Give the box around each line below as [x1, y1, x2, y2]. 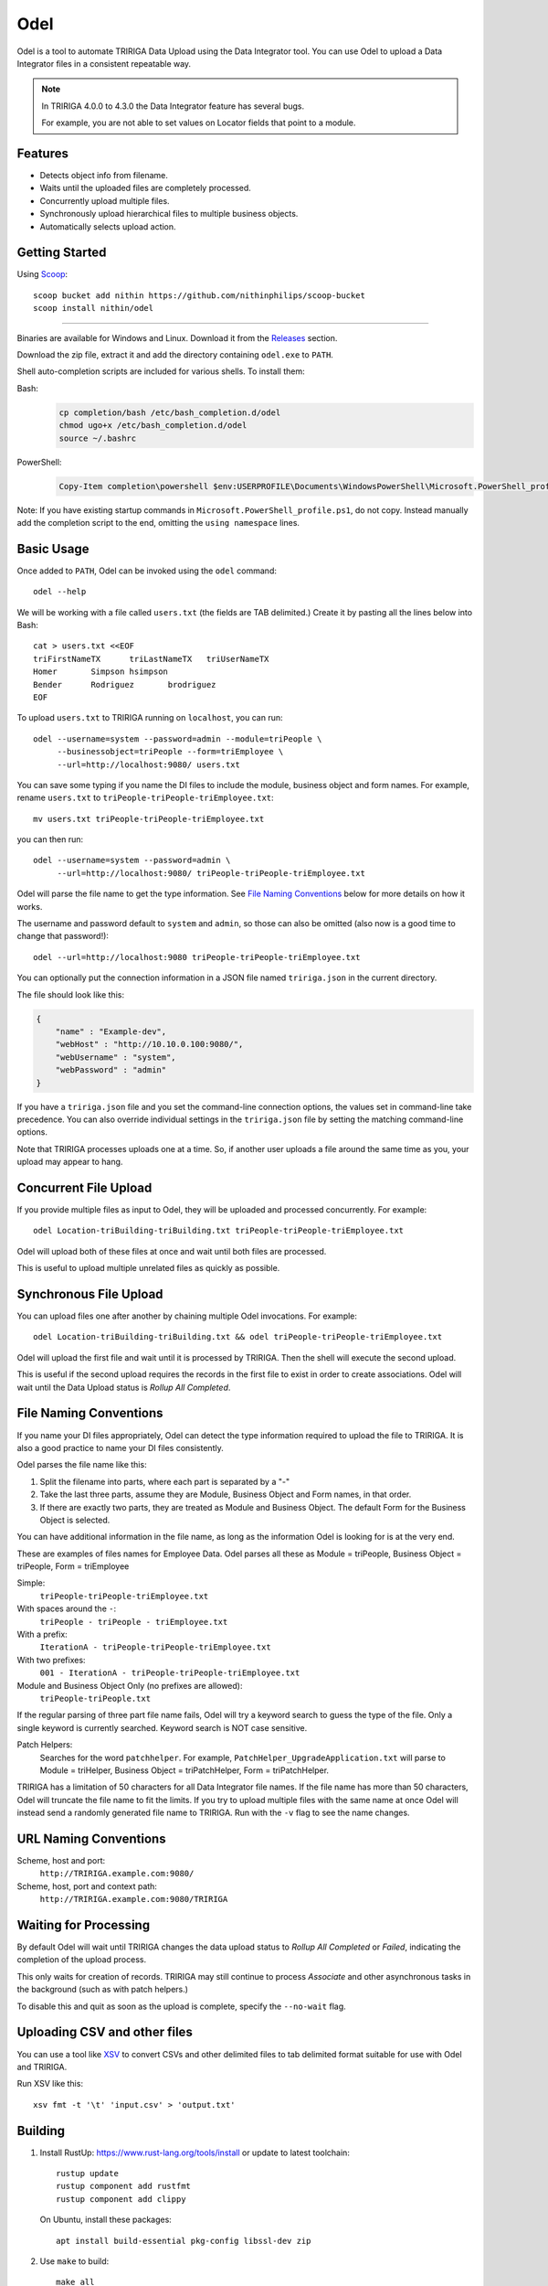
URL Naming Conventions [16, 1831, 166, 1846]
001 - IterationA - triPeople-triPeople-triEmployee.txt [39, 1668, 300, 1678]
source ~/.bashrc [58, 433, 137, 443]
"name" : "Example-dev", [55, 1026, 167, 1037]
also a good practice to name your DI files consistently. [16, 1442, 224, 1453]
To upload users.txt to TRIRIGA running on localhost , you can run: [16, 712, 283, 723]
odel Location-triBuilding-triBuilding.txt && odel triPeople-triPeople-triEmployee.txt [33, 1331, 443, 1342]
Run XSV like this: [16, 2078, 84, 2089]
